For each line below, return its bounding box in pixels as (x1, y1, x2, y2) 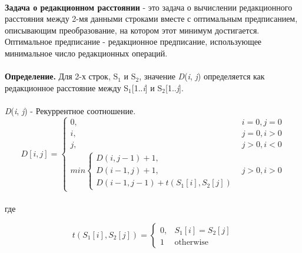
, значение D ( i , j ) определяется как (139, 70, 265, 82)
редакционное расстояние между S (5, 81, 129, 94)
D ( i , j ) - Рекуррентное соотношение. (5, 104, 136, 116)
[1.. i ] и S (131, 81, 162, 94)
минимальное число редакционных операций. (5, 46, 168, 59)
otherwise (174, 238, 209, 247)
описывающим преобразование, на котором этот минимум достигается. (5, 24, 260, 36)
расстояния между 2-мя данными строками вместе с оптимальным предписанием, (5, 12, 298, 25)
